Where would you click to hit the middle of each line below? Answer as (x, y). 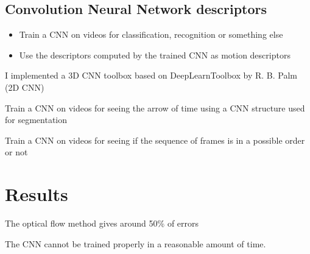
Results (37, 194)
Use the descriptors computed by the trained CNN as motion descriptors (155, 55)
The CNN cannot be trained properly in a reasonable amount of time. (136, 243)
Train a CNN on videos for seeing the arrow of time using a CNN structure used (155, 108)
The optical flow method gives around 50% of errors (102, 223)
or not (16, 152)
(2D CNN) (25, 87)
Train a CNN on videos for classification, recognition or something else (151, 34)
